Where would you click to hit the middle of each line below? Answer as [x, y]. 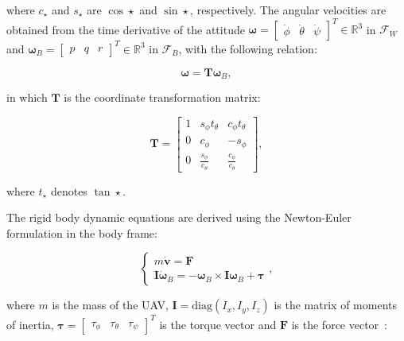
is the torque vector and [218, 324]
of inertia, [30, 324]
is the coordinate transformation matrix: [162, 97]
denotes [69, 190]
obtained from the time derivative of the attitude [126, 29]
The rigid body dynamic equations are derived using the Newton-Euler [179, 217]
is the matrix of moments [336, 305]
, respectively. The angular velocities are [288, 10]
